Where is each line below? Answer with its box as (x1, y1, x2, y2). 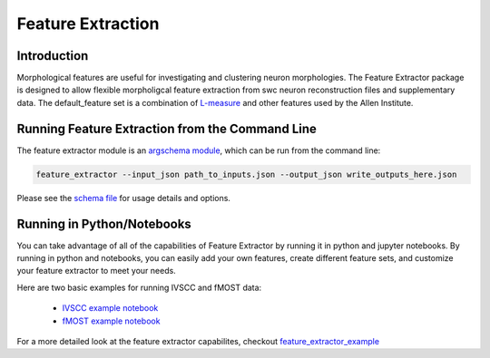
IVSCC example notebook (62, 303, 159, 314)
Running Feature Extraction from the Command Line (16, 121, 318, 136)
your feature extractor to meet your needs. (16, 266, 176, 276)
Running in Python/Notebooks (16, 216, 192, 231)
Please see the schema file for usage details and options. (16, 192, 231, 203)
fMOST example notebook (62, 315, 161, 326)
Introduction (16, 48, 89, 63)
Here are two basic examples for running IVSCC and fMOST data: (16, 282, 262, 293)
